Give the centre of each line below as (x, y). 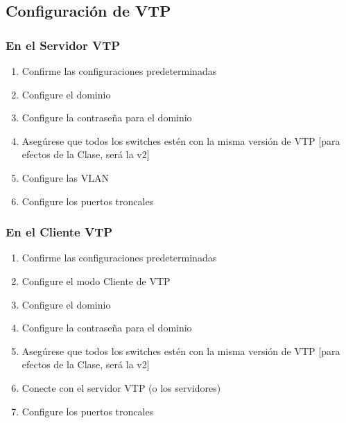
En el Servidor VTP (63, 45)
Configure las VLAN (65, 177)
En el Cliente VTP (59, 232)
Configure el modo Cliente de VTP (96, 280)
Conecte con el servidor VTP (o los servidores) (121, 387)
